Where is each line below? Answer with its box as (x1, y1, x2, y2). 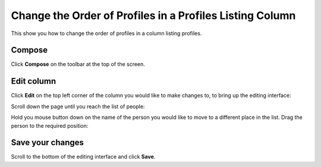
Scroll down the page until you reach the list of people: (11, 103, 145, 110)
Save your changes (11, 137, 84, 148)
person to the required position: (11, 122, 89, 129)
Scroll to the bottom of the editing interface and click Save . (11, 153, 156, 160)
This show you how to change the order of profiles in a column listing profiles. (11, 30, 202, 37)
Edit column (11, 76, 56, 86)
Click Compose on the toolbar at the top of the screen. (11, 61, 146, 68)
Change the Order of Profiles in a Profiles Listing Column (11, 9, 296, 22)
